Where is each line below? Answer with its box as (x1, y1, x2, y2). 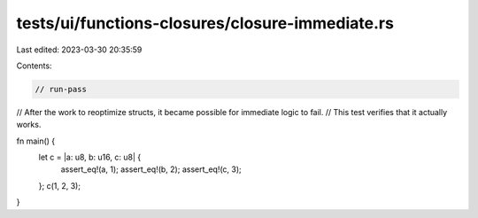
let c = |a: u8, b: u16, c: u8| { (38, 152, 142, 163)
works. (16, 120, 42, 130)
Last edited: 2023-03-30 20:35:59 (16, 44, 143, 55)
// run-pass (35, 84, 88, 94)
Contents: (16, 60, 52, 71)
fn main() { (16, 136, 56, 146)
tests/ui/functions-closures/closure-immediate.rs (16, 13, 394, 33)
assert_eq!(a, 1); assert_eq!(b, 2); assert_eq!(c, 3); (60, 164, 243, 175)
